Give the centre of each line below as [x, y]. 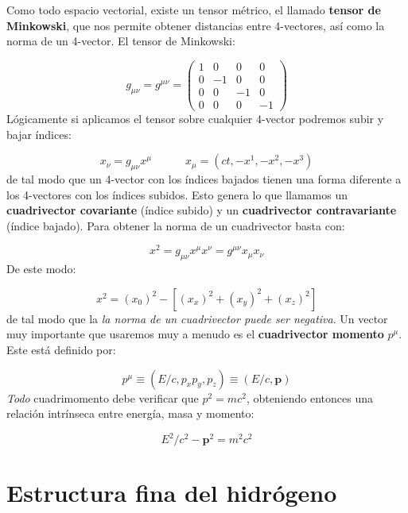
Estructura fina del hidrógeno [172, 493]
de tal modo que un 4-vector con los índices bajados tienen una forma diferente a [204, 178]
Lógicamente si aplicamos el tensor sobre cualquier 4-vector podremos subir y [195, 118]
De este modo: [41, 269]
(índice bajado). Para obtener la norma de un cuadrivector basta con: [176, 225]
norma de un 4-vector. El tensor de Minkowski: [121, 41]
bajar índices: [39, 134]
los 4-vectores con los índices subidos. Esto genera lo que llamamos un [177, 194]
